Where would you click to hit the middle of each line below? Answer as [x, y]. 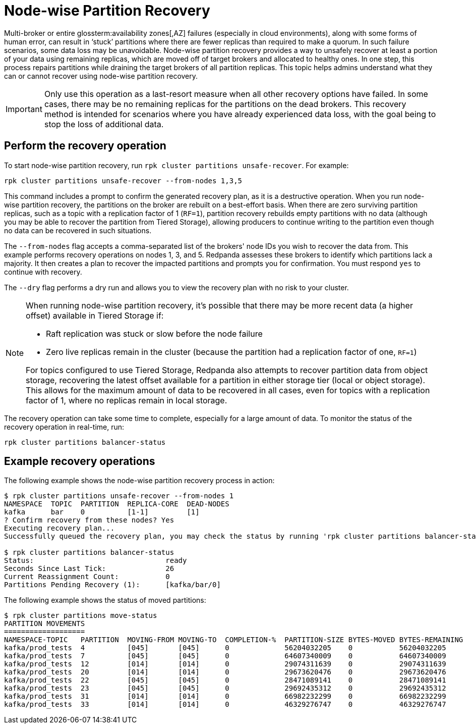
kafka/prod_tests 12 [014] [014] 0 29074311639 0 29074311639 [225, 664]
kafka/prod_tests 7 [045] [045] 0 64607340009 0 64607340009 [225, 656]
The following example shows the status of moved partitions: [105, 600]
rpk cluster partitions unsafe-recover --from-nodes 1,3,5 [123, 180]
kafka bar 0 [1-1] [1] [102, 512]
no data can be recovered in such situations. [78, 230]
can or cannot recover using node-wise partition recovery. [101, 76]
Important [24, 109]
